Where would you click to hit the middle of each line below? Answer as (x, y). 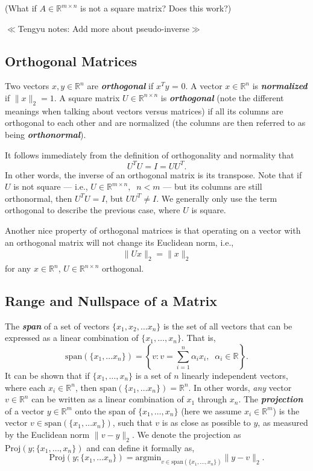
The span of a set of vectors (57, 326)
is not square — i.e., (51, 186)
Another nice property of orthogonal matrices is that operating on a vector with (153, 230)
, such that (132, 423)
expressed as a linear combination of (72, 338)
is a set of (153, 376)
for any (18, 268)
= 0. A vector (197, 86)
